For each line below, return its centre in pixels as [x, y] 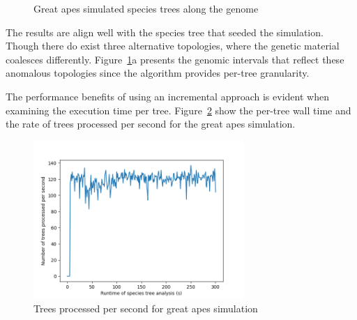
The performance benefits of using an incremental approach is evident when [167, 96]
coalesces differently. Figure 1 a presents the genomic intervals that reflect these [175, 59]
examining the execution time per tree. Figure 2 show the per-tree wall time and [178, 110]
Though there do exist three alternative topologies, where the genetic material [173, 46]
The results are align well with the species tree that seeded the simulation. [165, 32]
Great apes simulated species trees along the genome [146, 8]
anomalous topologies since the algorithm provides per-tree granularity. [158, 73]
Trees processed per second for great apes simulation [146, 308]
